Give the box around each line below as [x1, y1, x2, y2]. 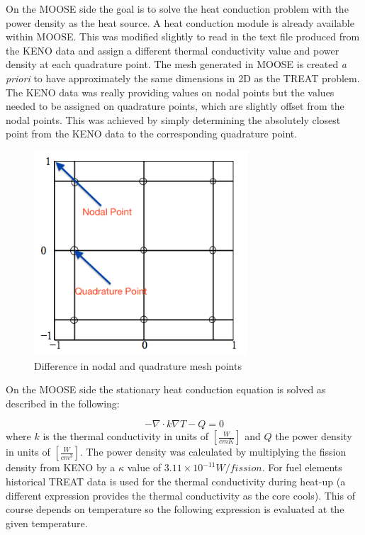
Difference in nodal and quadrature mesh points [34, 358, 242, 373]
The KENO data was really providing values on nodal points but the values [6, 84, 335, 99]
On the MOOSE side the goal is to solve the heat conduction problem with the [6, 1, 349, 16]
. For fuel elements [262, 460, 342, 475]
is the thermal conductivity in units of [43, 429, 208, 444]
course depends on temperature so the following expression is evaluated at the [6, 502, 344, 517]
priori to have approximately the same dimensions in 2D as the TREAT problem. [6, 70, 360, 85]
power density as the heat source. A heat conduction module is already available [6, 15, 354, 30]
